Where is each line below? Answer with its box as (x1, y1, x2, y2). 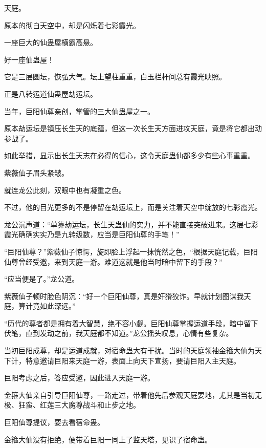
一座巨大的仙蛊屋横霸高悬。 (4, 37, 97, 48)
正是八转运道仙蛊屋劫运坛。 (4, 88, 97, 99)
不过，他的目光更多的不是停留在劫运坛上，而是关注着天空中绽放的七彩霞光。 (4, 202, 262, 212)
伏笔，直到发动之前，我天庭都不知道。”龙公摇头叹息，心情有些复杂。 (4, 328, 233, 338)
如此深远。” (39, 301, 76, 311)
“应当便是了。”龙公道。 (4, 273, 79, 284)
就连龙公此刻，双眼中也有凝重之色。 (4, 184, 126, 195)
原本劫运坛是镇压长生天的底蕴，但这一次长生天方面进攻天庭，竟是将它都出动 (4, 123, 262, 134)
